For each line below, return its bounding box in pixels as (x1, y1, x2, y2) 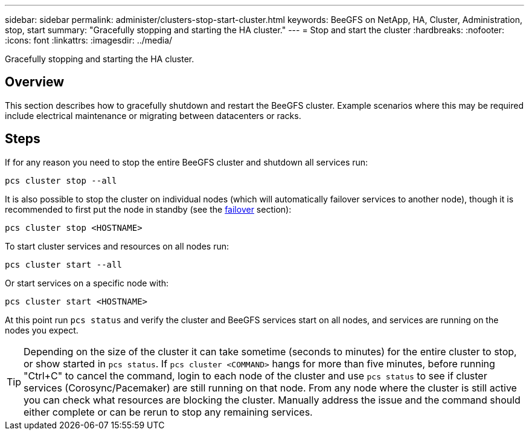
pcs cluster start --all (5, 259, 122, 269)
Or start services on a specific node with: (5, 277, 169, 288)
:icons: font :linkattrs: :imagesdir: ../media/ (5, 35, 173, 45)
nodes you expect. (5, 324, 79, 335)
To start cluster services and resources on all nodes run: (5, 240, 229, 251)
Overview (5, 74, 65, 90)
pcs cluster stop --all (5, 175, 117, 185)
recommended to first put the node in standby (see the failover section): (5, 204, 292, 214)
